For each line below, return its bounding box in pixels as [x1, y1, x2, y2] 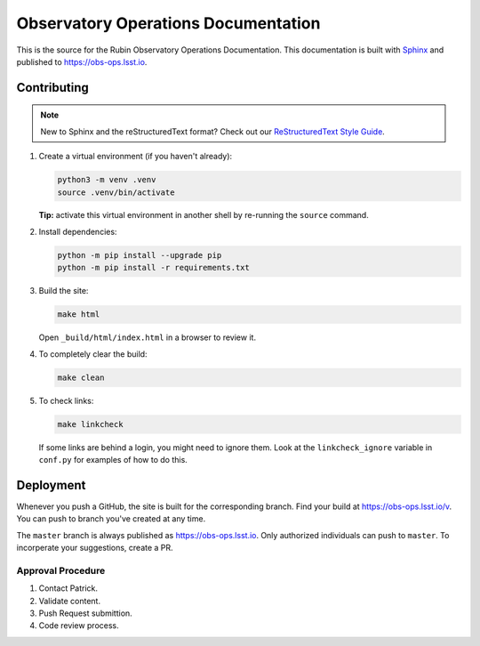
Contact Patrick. [38, 583, 98, 594]
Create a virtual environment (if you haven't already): [38, 151, 233, 162]
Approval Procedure [16, 564, 106, 577]
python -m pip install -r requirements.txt [57, 262, 251, 273]
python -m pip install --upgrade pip [57, 250, 222, 260]
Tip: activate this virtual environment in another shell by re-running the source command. [38, 210, 369, 221]
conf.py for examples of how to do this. [38, 454, 188, 464]
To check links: [38, 395, 94, 406]
